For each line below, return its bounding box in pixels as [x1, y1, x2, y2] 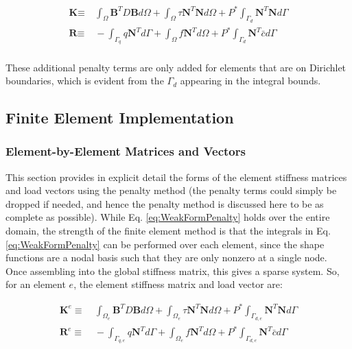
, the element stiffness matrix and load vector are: [73, 277, 283, 291]
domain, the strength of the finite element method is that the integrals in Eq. [5, 224, 331, 238]
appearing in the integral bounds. [180, 73, 321, 88]
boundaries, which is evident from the [5, 73, 164, 88]
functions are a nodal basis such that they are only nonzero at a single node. [5, 250, 327, 265]
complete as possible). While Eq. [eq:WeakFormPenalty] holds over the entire [5, 210, 330, 224]
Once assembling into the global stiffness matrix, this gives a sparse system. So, [5, 263, 340, 278]
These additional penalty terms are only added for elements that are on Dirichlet [5, 60, 347, 74]
